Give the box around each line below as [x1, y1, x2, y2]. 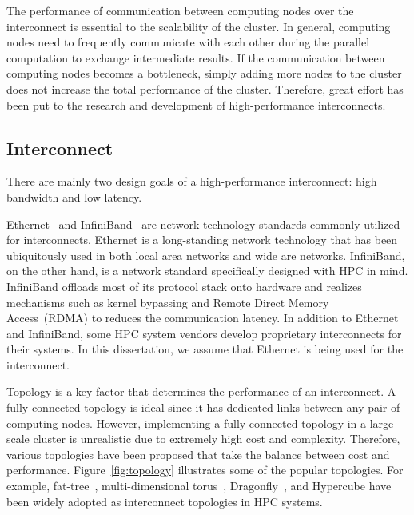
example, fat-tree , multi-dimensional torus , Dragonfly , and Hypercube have [6, 477, 392, 494]
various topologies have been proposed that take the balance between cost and [6, 445, 390, 462]
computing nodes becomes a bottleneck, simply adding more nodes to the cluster [6, 65, 402, 82]
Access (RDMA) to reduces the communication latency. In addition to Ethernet [6, 309, 399, 326]
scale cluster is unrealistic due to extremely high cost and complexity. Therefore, [6, 430, 400, 447]
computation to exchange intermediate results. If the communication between [6, 49, 385, 66]
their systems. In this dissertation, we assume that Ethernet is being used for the [6, 341, 404, 357]
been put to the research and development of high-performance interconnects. [6, 96, 386, 113]
